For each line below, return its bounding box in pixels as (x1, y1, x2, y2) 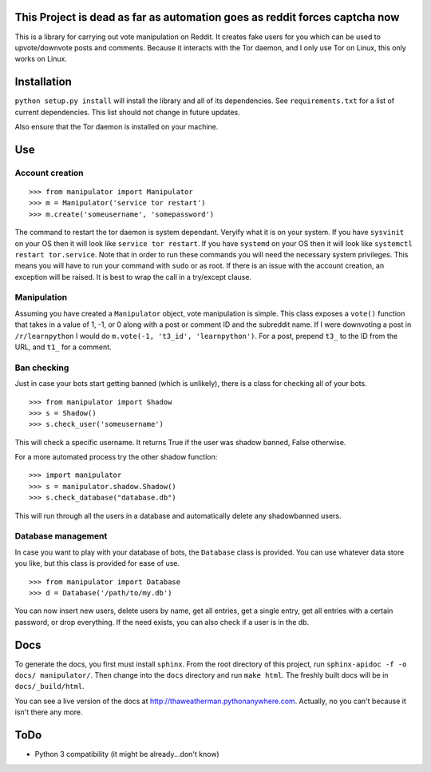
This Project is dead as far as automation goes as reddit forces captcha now (14, 10, 400, 24)
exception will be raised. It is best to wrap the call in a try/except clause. (14, 272, 251, 281)
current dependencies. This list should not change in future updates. (14, 107, 241, 117)
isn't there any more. (14, 707, 83, 717)
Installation (14, 75, 72, 89)
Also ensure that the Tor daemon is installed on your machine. (14, 121, 219, 131)
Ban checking (14, 362, 69, 373)
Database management (14, 531, 108, 542)
